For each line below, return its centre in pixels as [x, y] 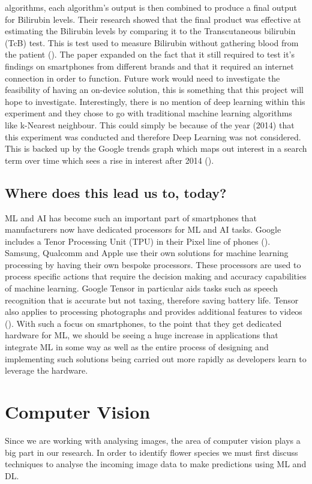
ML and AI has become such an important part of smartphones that [131, 217]
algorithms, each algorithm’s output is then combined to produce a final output [151, 7]
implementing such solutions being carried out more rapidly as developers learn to [156, 358]
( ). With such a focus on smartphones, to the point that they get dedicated [143, 323]
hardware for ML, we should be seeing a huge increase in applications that [142, 335]
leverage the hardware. [46, 370]
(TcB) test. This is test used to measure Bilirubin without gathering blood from [152, 42]
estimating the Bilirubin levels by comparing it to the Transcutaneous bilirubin [150, 31]
